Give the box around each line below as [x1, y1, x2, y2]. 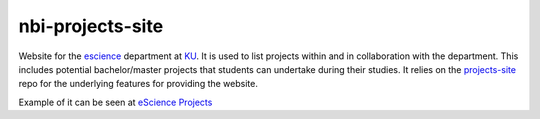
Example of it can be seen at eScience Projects [18, 96, 213, 108]
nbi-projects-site [18, 15, 164, 37]
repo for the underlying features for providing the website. [18, 78, 259, 90]
